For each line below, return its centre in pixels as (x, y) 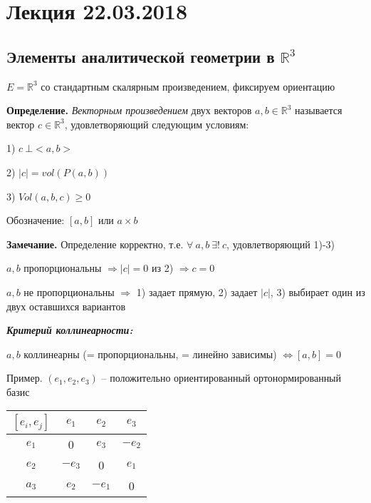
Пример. (25, 378)
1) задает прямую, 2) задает (197, 291)
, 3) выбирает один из (318, 291)
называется (319, 110)
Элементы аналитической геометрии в (141, 56)
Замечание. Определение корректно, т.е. (95, 244)
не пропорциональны (69, 291)
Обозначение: (36, 220)
